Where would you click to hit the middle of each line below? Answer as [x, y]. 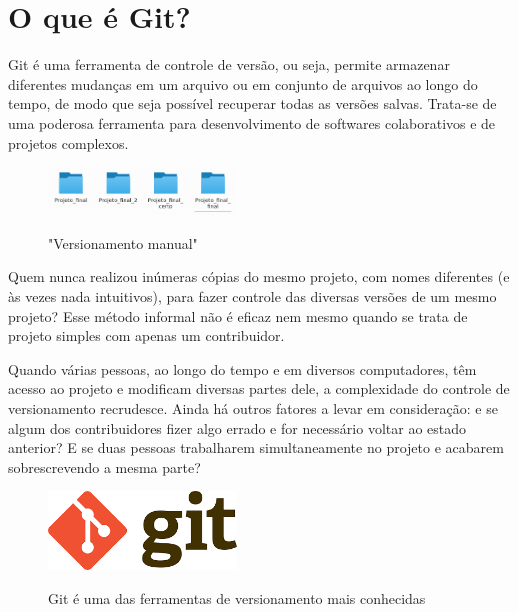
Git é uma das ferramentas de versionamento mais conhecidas [237, 597]
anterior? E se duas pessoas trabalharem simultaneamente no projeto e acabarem [256, 447]
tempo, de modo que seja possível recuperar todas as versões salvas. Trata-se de [252, 103]
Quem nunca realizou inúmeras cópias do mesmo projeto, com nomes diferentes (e [259, 276]
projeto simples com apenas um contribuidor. [146, 335]
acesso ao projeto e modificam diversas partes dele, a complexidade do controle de [259, 388]
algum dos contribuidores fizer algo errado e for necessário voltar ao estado [237, 427]
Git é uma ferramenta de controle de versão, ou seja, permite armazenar [229, 64]
